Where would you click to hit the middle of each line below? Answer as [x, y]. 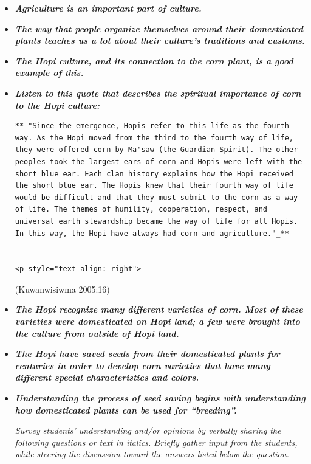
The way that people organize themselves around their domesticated [159, 28]
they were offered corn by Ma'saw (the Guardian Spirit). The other [156, 150]
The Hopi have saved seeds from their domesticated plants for [147, 354]
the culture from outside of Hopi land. [97, 333]
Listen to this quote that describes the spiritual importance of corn [158, 93]
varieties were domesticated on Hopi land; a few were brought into [157, 321]
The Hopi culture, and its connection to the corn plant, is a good [154, 61]
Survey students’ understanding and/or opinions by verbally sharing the [148, 430]
